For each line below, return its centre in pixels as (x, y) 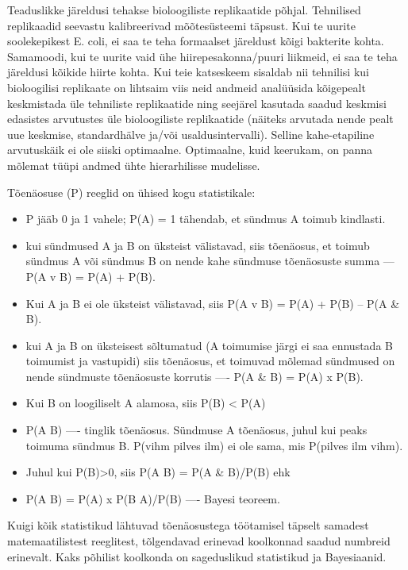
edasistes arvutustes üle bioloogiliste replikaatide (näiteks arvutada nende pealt (200, 119)
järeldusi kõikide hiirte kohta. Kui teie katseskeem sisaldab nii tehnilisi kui (188, 72)
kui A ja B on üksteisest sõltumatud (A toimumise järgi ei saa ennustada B (209, 345)
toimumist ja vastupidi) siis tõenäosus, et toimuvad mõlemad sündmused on (210, 361)
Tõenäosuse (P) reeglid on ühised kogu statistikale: (131, 192)
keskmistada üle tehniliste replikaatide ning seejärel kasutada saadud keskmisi (197, 103)
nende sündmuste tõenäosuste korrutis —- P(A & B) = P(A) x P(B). (194, 376)
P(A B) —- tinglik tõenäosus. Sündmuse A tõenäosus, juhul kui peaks (196, 430)
